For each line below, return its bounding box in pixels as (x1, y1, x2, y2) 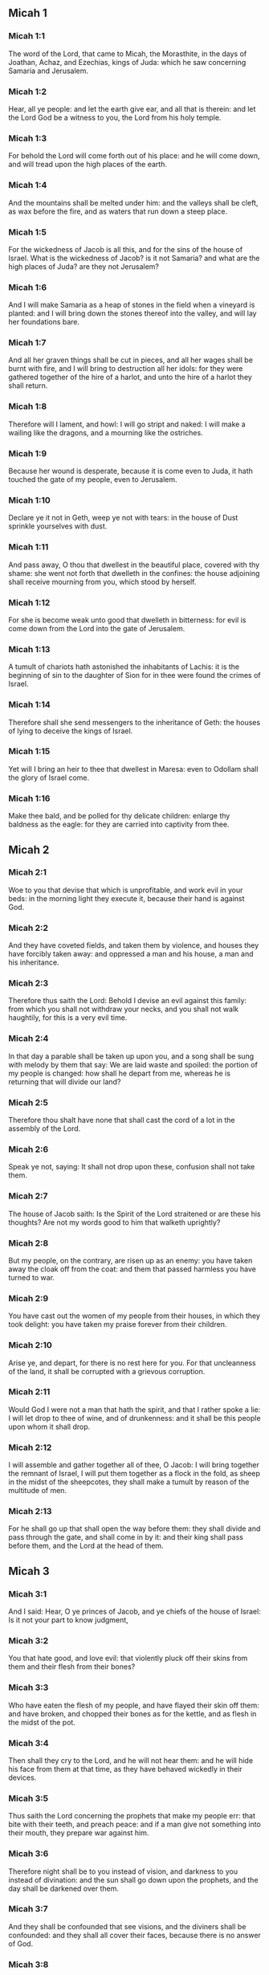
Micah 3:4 (8, 1737, 50, 1749)
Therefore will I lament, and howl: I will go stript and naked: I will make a (8, 419, 247, 429)
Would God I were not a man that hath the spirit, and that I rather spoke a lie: (8, 1405, 261, 1414)
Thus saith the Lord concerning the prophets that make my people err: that (8, 1811, 255, 1821)
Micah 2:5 (8, 1096, 48, 1108)
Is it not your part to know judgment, (8, 1615, 128, 1625)
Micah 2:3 (8, 977, 49, 989)
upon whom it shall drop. (8, 1422, 91, 1431)
